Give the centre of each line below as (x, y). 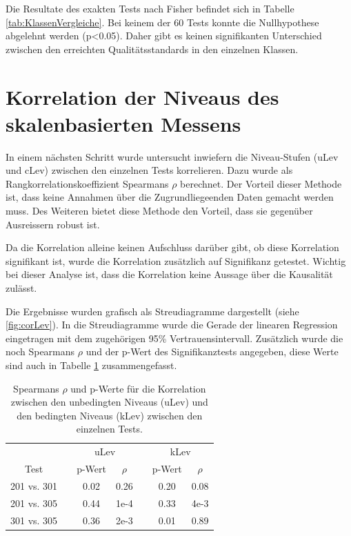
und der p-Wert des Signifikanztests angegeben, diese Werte (212, 351)
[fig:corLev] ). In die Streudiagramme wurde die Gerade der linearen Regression (172, 325)
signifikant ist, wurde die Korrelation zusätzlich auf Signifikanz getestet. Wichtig (176, 260)
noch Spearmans (40, 351)
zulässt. (21, 288)
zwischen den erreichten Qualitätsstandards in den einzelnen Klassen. (152, 49)
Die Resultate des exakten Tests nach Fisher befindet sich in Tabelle (150, 8)
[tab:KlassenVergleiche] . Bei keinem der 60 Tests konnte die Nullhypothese (162, 22)
